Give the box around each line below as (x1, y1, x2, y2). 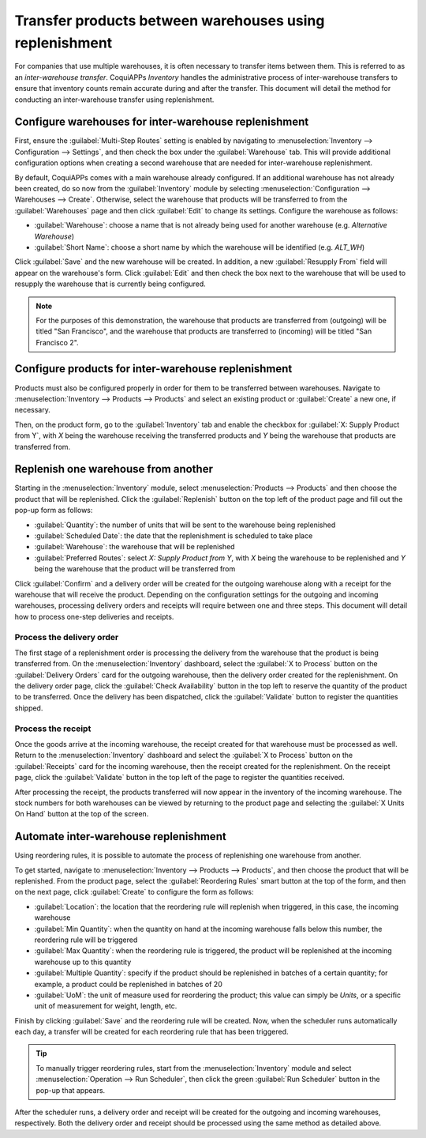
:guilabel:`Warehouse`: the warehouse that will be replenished (34, 542, 236, 552)
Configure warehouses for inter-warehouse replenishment (14, 115, 309, 129)
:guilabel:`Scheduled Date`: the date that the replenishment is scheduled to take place (34, 531, 313, 541)
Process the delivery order (14, 631, 119, 642)
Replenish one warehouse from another (14, 462, 213, 476)
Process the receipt (14, 723, 92, 734)
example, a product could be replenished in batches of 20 (34, 979, 222, 989)
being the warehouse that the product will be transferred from (34, 564, 236, 574)
